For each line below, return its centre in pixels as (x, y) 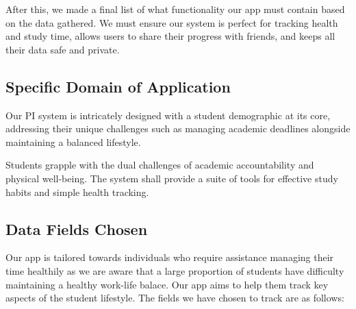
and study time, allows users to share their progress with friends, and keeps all (170, 36)
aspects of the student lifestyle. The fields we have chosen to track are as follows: (175, 298)
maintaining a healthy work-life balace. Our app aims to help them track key (167, 284)
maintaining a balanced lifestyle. (73, 141)
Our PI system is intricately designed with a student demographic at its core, (168, 115)
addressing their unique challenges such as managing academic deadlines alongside (178, 128)
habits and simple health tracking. (77, 191)
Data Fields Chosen (77, 228)
